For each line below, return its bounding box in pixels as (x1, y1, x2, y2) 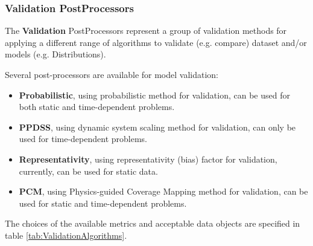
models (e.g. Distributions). (5, 48, 106, 60)
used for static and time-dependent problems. (19, 196, 187, 209)
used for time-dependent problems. (19, 132, 147, 145)
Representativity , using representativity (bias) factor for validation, (19, 152, 277, 165)
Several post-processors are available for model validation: (5, 68, 219, 80)
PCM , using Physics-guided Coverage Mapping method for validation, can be (19, 185, 308, 198)
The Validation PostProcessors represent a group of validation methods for (5, 24, 287, 37)
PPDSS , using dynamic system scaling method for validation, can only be (19, 120, 296, 133)
